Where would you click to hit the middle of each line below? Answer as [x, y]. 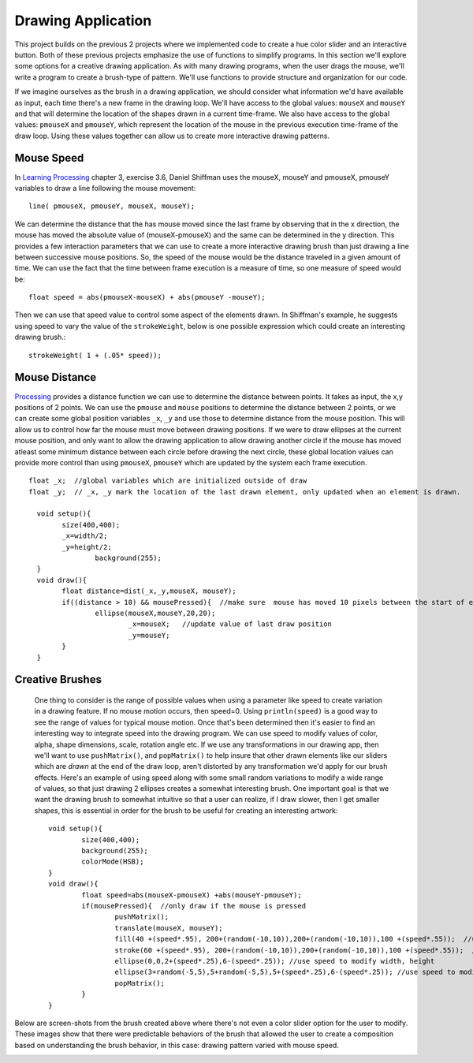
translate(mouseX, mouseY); [169, 928]
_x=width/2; [85, 536]
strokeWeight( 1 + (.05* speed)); [95, 355]
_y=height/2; [87, 547]
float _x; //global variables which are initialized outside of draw [168, 481]
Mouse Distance [56, 377]
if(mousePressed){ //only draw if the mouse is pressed [194, 906]
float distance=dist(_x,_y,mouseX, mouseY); [149, 591]
